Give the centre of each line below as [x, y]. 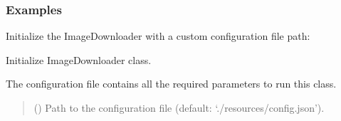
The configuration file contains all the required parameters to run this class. [171, 84]
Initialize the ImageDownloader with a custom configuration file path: [158, 36]
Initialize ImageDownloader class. [79, 59]
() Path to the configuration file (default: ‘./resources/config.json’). [179, 107]
